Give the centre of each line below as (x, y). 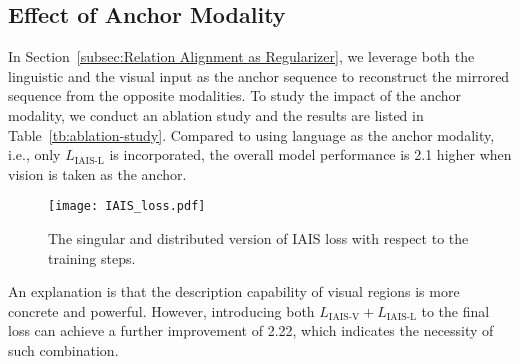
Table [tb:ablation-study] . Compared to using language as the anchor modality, (251, 134)
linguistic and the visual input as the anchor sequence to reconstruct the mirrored (259, 75)
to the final (455, 310)
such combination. (63, 349)
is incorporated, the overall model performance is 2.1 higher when (310, 154)
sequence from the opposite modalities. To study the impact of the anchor (235, 95)
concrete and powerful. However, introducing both (161, 310)
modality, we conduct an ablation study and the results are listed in (216, 114)
